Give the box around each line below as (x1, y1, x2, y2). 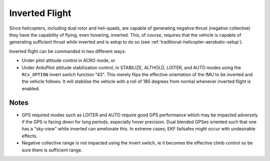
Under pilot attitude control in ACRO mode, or (21, 58, 115, 64)
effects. (21, 133, 37, 139)
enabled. (21, 85, 40, 91)
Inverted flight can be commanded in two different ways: (9, 48, 126, 54)
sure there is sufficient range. (21, 147, 82, 153)
